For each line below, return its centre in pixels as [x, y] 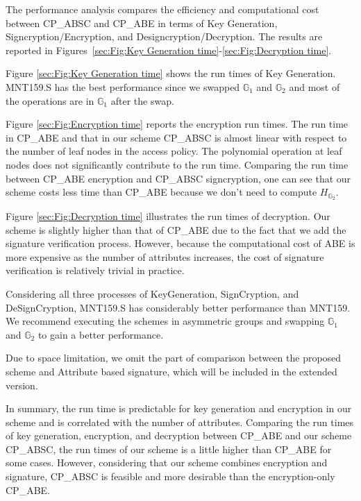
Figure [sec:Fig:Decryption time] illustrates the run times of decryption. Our [168, 215]
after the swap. [142, 100]
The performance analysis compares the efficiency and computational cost [162, 9]
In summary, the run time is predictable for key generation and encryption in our [179, 408]
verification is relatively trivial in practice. [95, 270]
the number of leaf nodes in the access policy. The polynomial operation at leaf [174, 151]
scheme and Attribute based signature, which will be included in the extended [171, 371]
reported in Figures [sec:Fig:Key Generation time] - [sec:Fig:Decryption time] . [169, 50]
